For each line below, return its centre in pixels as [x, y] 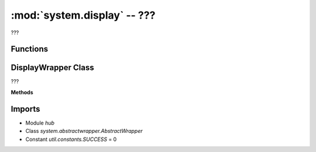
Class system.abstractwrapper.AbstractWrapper [84, 131]
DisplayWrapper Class [53, 68]
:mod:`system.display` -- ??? [83, 15]
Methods [22, 92]
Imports [25, 109]
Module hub [40, 123]
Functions [30, 49]
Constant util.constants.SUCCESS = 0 [71, 139]
